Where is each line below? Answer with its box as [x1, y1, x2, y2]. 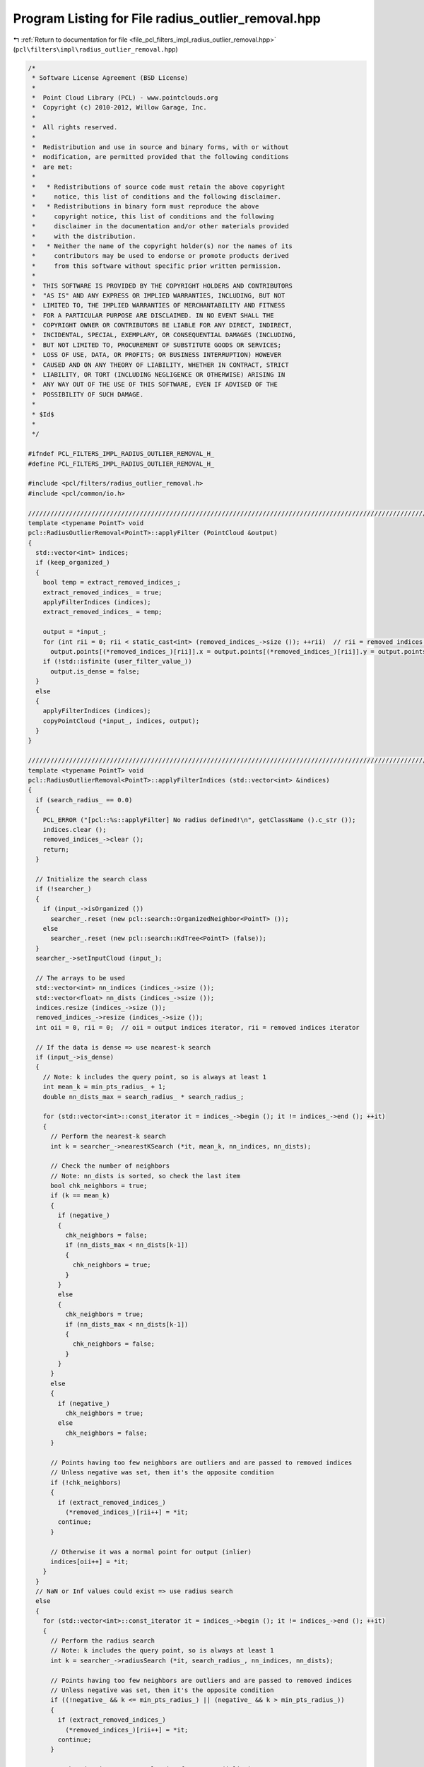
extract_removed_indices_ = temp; [42, 608, 163, 616]
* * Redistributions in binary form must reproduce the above [32, 202, 259, 211]
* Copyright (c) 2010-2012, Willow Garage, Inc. [32, 103, 208, 112]
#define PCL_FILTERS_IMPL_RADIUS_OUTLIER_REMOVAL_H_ [28, 459, 215, 468]
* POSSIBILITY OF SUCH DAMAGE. [32, 390, 144, 399]
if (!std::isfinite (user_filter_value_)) [42, 657, 192, 666]
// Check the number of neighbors [50, 1162, 170, 1170]
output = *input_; [42, 628, 107, 636]
